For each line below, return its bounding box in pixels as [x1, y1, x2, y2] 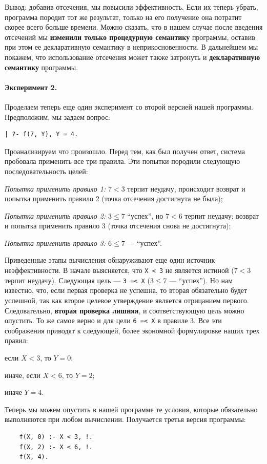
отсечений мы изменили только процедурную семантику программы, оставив [5, 31, 255, 42]
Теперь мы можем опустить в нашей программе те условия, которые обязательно [5, 404, 258, 414]
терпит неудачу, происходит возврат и [127, 183, 245, 194]
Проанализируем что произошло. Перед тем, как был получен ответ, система [5, 145, 245, 156]
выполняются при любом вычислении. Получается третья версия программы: [5, 414, 246, 425]
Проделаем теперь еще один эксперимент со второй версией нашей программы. [5, 101, 253, 112]
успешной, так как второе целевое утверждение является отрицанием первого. [5, 294, 249, 305]
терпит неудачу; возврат [184, 210, 259, 221]
